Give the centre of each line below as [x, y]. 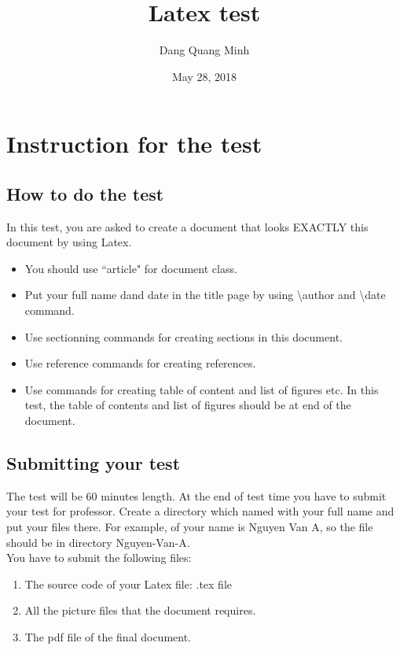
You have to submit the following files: [99, 558]
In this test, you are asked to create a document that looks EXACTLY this [187, 226]
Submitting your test [94, 463]
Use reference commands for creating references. [140, 363]
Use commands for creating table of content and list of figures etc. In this [202, 389]
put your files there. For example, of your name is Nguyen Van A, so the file [190, 527]
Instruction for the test [134, 144]
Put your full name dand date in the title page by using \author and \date [205, 295]
